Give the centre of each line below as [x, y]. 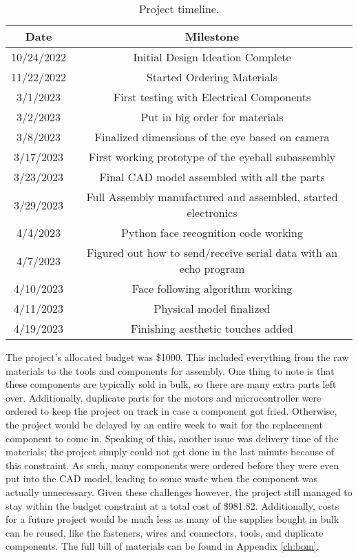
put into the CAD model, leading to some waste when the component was [162, 478]
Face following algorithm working [212, 288]
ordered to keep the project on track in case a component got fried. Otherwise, [171, 411]
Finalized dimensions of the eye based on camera [212, 137]
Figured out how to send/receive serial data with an [212, 252]
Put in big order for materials [212, 117]
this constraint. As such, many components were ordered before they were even [172, 465]
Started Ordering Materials [212, 77]
